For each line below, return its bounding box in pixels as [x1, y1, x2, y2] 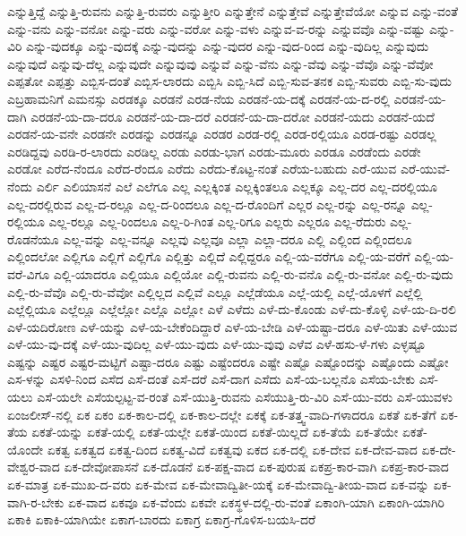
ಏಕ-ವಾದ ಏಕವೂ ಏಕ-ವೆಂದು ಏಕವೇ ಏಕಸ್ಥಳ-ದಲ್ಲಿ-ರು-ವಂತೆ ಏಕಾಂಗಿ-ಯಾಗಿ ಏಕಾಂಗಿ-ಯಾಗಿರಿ [67, 492, 444, 511]
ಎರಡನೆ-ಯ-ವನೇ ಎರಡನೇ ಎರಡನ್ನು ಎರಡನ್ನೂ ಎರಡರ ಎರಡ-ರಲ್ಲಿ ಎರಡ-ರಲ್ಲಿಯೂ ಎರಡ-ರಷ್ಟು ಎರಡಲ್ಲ [7, 124, 436, 143]
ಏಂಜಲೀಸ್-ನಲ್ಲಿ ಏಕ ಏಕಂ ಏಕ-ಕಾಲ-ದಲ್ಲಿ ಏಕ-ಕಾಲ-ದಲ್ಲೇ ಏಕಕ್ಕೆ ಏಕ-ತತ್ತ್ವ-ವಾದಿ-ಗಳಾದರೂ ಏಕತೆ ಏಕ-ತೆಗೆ [7, 404, 436, 423]
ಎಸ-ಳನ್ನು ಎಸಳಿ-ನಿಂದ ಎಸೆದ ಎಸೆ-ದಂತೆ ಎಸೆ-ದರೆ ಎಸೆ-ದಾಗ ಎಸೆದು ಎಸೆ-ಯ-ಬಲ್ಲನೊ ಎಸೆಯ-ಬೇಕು [7, 370, 415, 388]
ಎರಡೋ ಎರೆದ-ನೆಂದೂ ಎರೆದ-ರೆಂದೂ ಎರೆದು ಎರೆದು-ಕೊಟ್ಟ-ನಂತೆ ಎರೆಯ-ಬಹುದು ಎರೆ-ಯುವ [7, 159, 397, 178]
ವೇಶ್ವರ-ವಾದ [7, 457, 60, 476]
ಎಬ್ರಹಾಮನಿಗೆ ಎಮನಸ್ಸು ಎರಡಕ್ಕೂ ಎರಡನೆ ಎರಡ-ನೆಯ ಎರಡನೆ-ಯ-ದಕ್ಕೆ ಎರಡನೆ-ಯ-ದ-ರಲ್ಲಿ [7, 89, 390, 107]
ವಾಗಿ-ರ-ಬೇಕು [7, 492, 65, 511]
